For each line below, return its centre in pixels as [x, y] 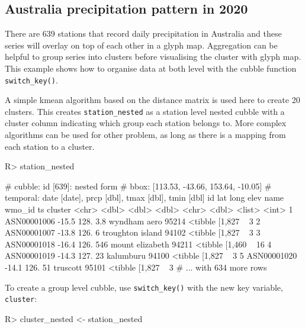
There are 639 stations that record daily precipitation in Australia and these [143, 33]
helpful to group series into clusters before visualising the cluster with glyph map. [153, 57]
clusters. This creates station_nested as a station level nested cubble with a [145, 111]
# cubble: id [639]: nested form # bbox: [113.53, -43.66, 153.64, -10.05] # [138, 186]
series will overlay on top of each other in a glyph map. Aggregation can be [141, 45]
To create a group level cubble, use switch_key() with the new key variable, [144, 287]
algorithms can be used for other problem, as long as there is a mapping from [145, 135]
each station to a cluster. [50, 146]
